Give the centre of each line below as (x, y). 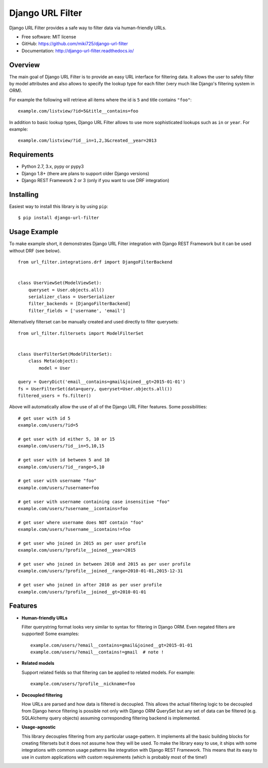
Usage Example (34, 232)
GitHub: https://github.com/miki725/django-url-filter (75, 44)
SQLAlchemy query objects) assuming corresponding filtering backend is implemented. (111, 718)
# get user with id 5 (44, 418)
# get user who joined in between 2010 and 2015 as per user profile (104, 564)
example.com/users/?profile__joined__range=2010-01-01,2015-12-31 (100, 571)
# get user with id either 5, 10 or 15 (67, 439)
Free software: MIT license (49, 37)
